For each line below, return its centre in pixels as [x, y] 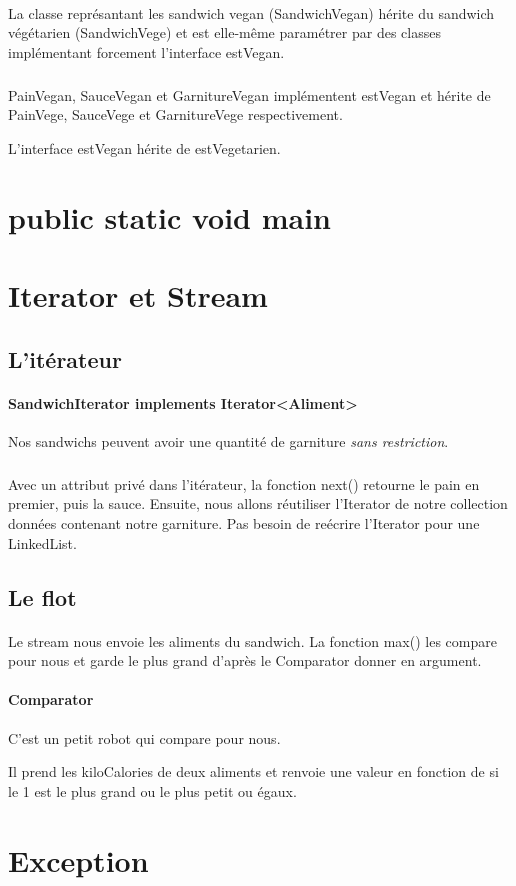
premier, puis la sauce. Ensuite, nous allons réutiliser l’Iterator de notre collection [258, 503]
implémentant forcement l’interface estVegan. [146, 51]
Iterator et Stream [138, 295]
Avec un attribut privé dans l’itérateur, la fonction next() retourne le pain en [244, 483]
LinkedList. [42, 542]
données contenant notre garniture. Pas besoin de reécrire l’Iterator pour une [244, 523]
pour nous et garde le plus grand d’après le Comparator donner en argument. [245, 660]
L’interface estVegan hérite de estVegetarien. [144, 147]
